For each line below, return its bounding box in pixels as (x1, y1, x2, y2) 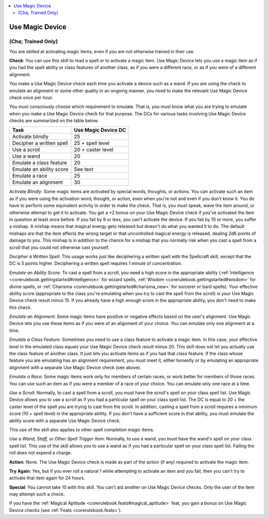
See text (74, 166, 94, 173)
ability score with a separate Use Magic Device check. (9, 417, 121, 423)
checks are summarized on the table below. (9, 117, 99, 124)
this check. (9, 304, 32, 311)
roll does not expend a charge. (9, 450, 72, 456)
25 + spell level (74, 140, 110, 147)
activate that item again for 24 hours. (9, 475, 85, 481)
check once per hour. (9, 95, 53, 101)
